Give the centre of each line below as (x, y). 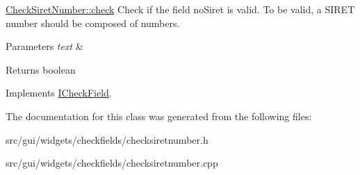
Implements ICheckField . (59, 93)
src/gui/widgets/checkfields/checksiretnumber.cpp (112, 163)
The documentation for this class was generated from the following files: (159, 116)
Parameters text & (44, 46)
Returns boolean (41, 69)
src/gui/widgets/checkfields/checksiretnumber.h (107, 139)
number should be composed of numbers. (93, 23)
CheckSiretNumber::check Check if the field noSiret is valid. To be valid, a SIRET (180, 9)
